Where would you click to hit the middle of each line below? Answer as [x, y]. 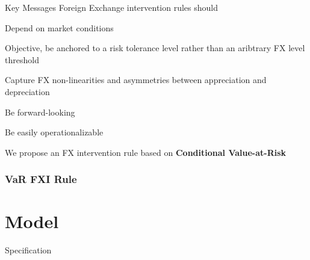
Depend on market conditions [59, 27]
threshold [22, 59]
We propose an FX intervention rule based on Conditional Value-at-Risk [146, 152]
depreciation [27, 91]
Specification [28, 250]
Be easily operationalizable [54, 132]
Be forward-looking [40, 112]
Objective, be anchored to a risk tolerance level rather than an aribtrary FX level [155, 48]
